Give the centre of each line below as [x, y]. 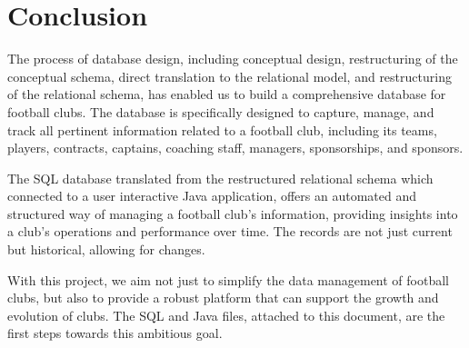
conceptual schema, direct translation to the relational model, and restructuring [230, 76]
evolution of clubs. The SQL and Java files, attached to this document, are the [226, 315]
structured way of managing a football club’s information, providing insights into [233, 213]
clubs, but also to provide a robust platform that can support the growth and [223, 298]
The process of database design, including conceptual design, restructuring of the [233, 59]
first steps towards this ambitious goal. [115, 333]
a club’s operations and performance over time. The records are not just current [230, 231]
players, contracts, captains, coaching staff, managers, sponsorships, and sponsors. [235, 148]
